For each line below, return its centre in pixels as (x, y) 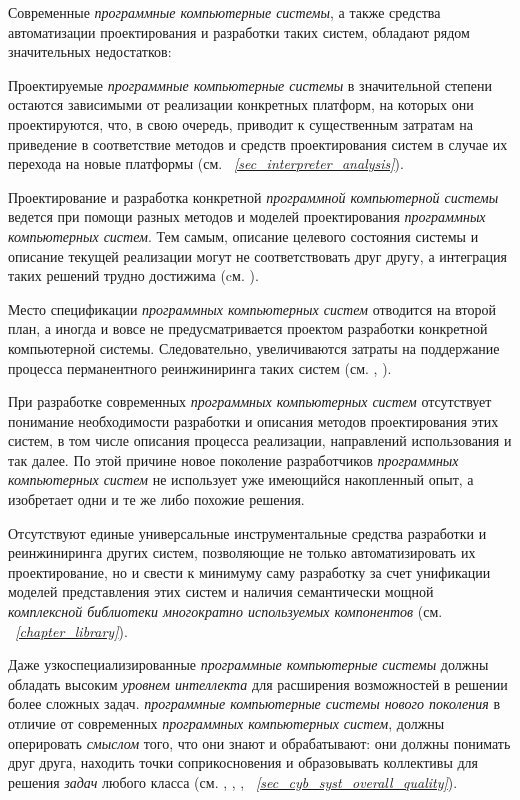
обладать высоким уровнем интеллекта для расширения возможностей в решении (258, 683)
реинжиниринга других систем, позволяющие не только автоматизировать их (242, 552)
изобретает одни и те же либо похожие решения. (156, 499)
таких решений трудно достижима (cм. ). (133, 275)
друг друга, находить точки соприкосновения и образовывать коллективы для (243, 762)
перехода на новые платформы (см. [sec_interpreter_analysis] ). (206, 163)
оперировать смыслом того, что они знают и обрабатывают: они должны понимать (259, 742)
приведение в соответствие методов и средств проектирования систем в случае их (258, 143)
